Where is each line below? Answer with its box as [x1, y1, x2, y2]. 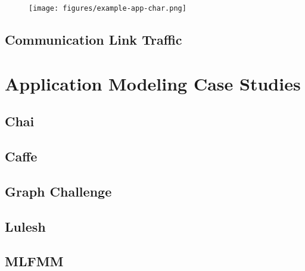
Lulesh [5, 217, 46, 235]
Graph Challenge [5, 182, 112, 200]
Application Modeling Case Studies [5, 71, 301, 95]
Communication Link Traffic [5, 30, 182, 49]
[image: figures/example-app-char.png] [29, 4, 186, 13]
